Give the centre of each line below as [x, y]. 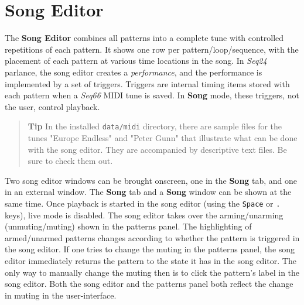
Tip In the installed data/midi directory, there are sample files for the [155, 126]
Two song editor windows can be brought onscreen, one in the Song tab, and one [151, 180]
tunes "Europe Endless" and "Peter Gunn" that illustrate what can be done [163, 137]
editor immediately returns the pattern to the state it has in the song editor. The [151, 260]
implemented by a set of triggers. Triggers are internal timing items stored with [147, 83]
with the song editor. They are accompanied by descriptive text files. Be [157, 149]
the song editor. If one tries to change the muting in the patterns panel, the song [150, 249]
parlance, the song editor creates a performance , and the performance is [134, 72]
